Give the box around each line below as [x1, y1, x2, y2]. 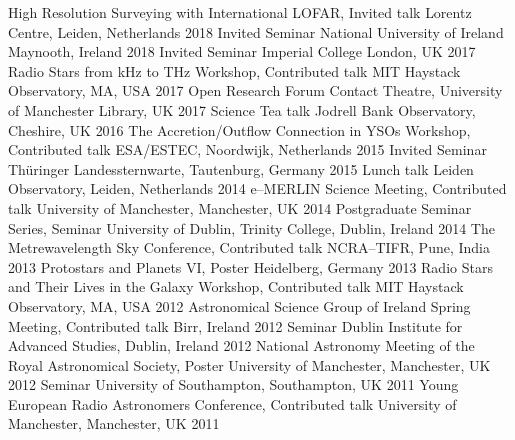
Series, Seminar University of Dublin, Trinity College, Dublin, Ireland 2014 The [8, 217, 495, 238]
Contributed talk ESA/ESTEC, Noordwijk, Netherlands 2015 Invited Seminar [8, 139, 487, 160]
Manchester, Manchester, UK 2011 [8, 413, 220, 434]
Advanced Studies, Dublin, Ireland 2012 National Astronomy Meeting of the [8, 335, 475, 356]
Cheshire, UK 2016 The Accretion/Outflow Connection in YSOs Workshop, [8, 119, 471, 140]
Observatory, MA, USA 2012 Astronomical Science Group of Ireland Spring [8, 295, 471, 316]
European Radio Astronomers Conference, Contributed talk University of [8, 393, 457, 414]
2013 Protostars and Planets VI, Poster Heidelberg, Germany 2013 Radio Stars [8, 256, 493, 277]
